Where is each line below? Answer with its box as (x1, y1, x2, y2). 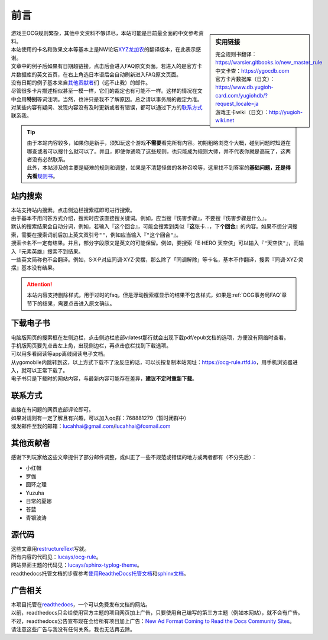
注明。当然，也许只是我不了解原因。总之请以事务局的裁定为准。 (47, 95, 203, 103)
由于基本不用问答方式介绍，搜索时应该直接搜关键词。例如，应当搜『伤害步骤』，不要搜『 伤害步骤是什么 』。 (11, 215, 270, 222)
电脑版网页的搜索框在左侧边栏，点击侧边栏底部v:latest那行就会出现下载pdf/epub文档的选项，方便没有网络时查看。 (11, 334, 290, 341)
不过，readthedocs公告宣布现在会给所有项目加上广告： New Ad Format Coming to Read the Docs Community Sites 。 (11, 618, 295, 625)
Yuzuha (25, 489, 44, 496)
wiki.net (215, 116, 235, 124)
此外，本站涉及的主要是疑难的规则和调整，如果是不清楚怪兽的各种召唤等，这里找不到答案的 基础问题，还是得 (27, 164, 291, 171)
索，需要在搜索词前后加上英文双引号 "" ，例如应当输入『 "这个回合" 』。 (11, 231, 181, 238)
